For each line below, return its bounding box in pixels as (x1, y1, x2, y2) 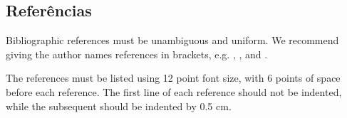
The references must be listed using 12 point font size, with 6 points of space (6, 70, 341, 85)
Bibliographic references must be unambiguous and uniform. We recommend (6, 33, 339, 48)
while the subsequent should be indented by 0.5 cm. (6, 98, 232, 113)
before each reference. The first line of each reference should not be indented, (6, 84, 342, 99)
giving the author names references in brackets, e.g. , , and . (6, 46, 268, 61)
